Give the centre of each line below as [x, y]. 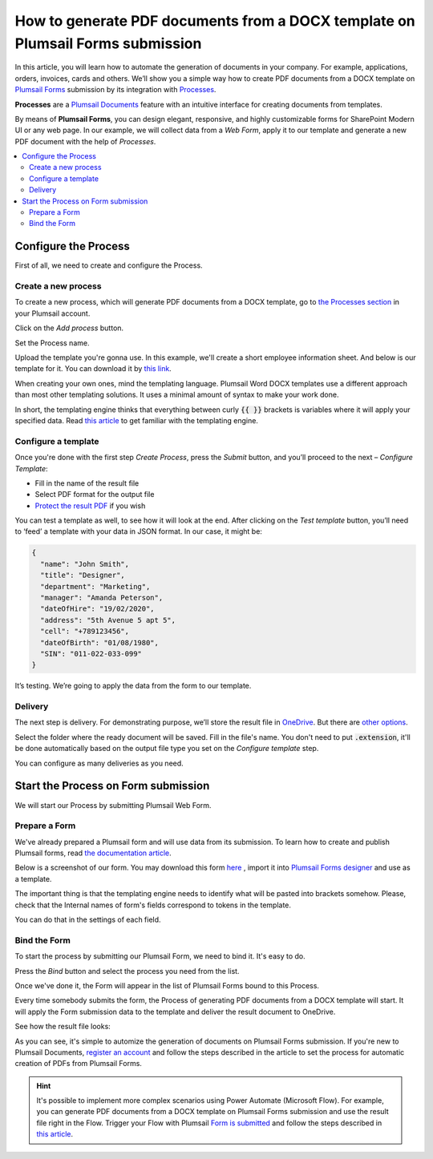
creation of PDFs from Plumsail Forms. [78, 1064]
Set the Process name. [52, 343]
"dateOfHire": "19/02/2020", [98, 609]
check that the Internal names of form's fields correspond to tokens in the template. [153, 905]
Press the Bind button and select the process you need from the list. [127, 971]
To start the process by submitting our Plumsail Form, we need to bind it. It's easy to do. [160, 956]
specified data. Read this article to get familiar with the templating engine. [136, 420]
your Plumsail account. [53, 313]
